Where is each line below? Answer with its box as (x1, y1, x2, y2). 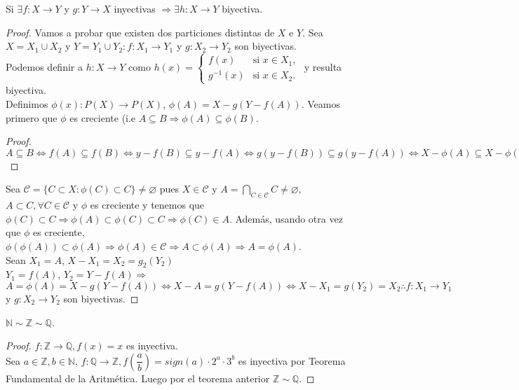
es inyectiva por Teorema (238, 353, 346, 368)
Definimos (6, 97, 48, 111)
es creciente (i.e (69, 110, 136, 125)
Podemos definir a (6, 60, 83, 74)
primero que (6, 110, 58, 125)
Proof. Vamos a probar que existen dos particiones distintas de (6, 25, 275, 39)
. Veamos (301, 97, 340, 111)
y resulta (304, 60, 342, 74)
